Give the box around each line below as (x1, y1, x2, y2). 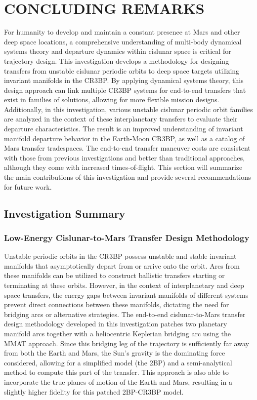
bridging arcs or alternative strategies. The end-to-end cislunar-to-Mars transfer (4, 309, 246, 319)
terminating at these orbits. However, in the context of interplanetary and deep (4, 280, 244, 290)
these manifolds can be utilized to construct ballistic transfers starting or (4, 270, 225, 280)
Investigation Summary (4, 205, 126, 221)
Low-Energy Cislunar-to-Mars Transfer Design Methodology (4, 231, 250, 243)
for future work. (4, 181, 52, 192)
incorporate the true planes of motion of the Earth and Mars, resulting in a (4, 376, 232, 387)
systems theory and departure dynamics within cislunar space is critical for (4, 46, 231, 56)
